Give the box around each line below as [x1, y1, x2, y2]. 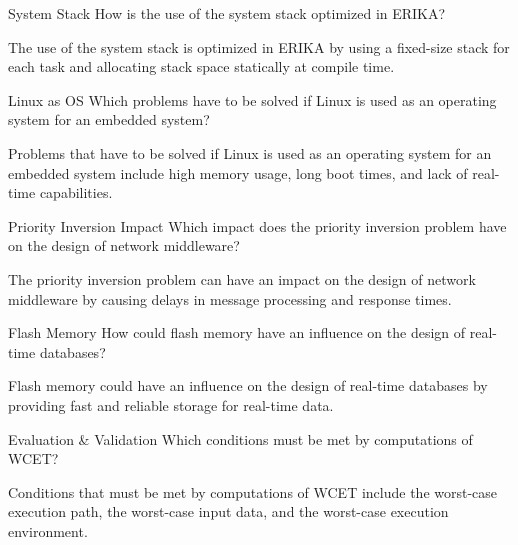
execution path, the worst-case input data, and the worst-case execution [8, 501, 449, 522]
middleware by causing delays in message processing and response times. [8, 288, 452, 309]
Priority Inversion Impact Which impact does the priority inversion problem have [8, 215, 507, 236]
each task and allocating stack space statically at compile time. [8, 56, 395, 77]
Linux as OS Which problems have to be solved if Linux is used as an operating [8, 89, 497, 110]
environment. [8, 520, 88, 541]
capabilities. [39, 182, 113, 203]
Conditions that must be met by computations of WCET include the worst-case [8, 481, 498, 502]
